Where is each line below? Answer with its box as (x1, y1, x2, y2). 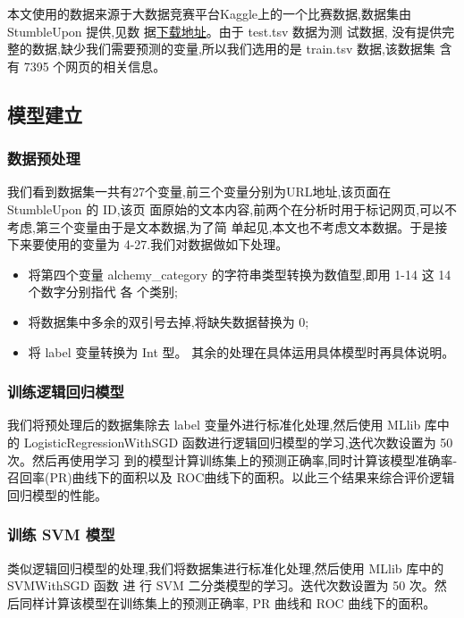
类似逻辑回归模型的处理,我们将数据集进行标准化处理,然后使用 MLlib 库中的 (7, 558, 444, 577)
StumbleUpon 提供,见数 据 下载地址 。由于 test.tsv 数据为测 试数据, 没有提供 (7, 21, 443, 40)
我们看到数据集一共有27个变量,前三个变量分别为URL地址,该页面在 (7, 182, 392, 201)
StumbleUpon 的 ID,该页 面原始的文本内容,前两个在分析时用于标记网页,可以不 (7, 199, 458, 218)
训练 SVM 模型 (7, 523, 115, 546)
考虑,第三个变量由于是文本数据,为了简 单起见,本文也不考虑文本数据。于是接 (7, 217, 448, 236)
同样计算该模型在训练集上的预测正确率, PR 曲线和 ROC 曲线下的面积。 (19, 593, 436, 612)
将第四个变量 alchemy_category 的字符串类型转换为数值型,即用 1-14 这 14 (28, 264, 451, 283)
